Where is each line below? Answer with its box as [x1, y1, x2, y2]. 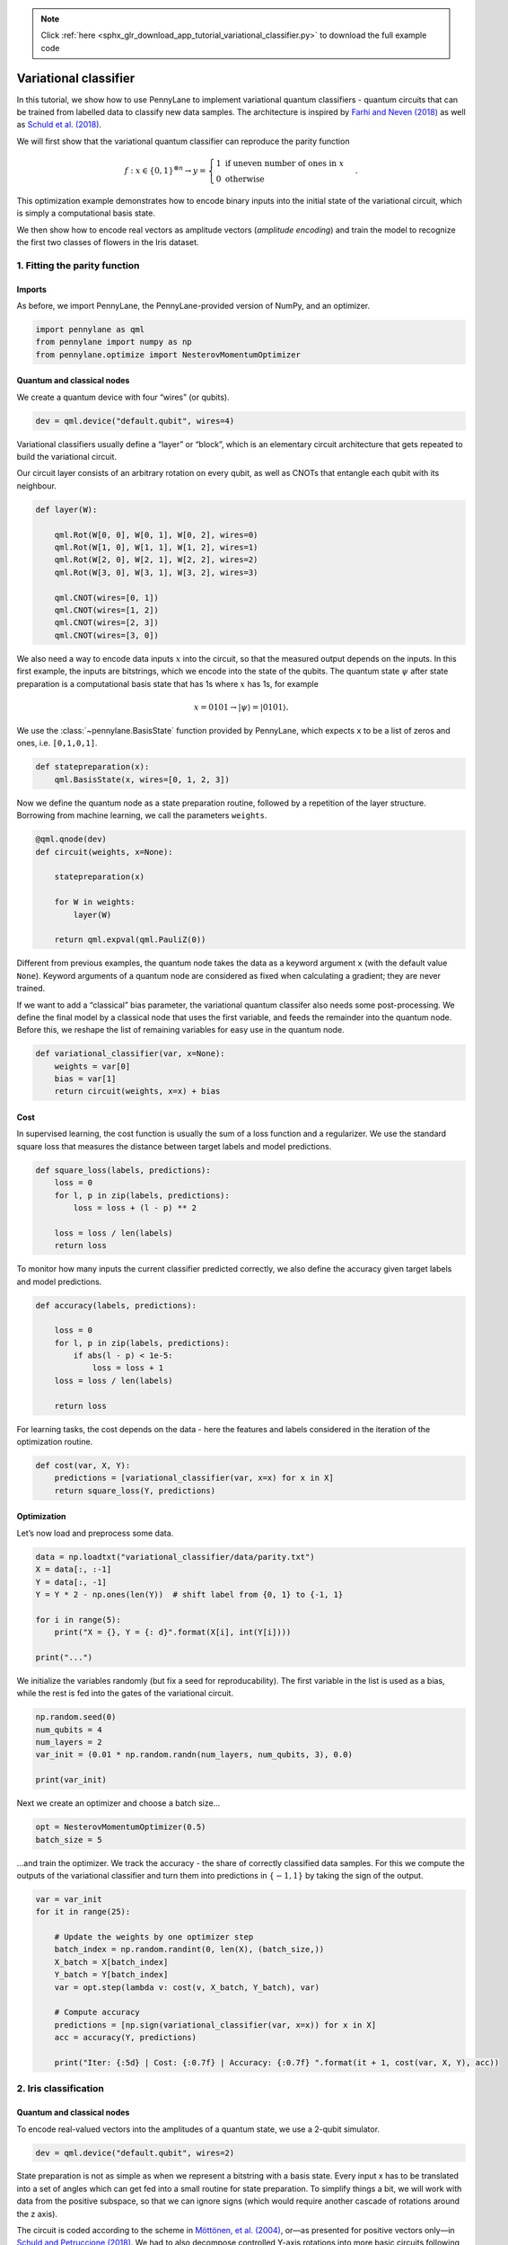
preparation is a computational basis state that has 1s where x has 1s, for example [16, 678, 319, 689]
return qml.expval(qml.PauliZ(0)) [54, 935, 206, 945]
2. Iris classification [16, 2082, 105, 2095]
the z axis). [16, 2208, 58, 2219]
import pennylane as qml [35, 324, 145, 334]
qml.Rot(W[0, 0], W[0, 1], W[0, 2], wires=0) [54, 530, 258, 540]
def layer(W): [35, 504, 98, 515]
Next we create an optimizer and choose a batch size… [16, 1798, 221, 1809]
